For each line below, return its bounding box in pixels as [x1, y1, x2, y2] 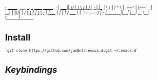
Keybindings [5, 64, 58, 76]
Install [5, 32, 31, 43]
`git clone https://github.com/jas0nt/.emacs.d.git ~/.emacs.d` [5, 48, 138, 53]
